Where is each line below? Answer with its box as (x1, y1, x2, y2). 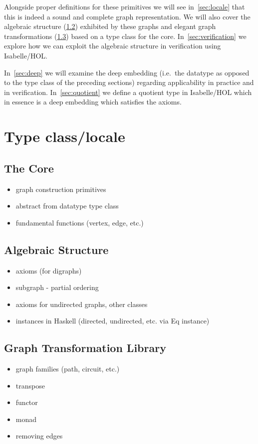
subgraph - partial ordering (15, 282, 99, 292)
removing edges (15, 430, 63, 441)
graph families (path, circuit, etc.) (15, 363, 120, 374)
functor (15, 397, 38, 407)
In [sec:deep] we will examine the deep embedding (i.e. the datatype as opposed (4, 67, 250, 77)
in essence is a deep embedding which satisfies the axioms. (4, 96, 182, 107)
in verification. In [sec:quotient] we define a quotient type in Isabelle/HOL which (4, 86, 252, 97)
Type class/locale (4, 126, 125, 146)
